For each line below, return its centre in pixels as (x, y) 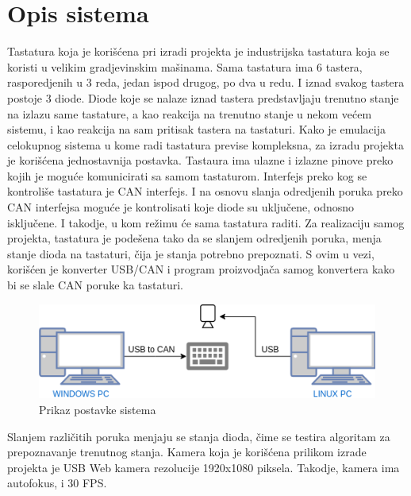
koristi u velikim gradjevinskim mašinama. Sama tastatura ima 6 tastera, (185, 66)
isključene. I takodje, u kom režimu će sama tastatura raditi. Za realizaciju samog (206, 222)
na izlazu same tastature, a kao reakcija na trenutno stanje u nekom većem (190, 113)
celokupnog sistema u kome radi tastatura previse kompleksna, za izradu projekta (205, 144)
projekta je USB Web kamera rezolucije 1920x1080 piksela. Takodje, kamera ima (204, 467)
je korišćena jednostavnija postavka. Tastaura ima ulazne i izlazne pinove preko (200, 160)
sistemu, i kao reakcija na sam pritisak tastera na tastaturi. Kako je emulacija (196, 129)
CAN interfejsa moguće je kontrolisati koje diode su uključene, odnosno (181, 207)
